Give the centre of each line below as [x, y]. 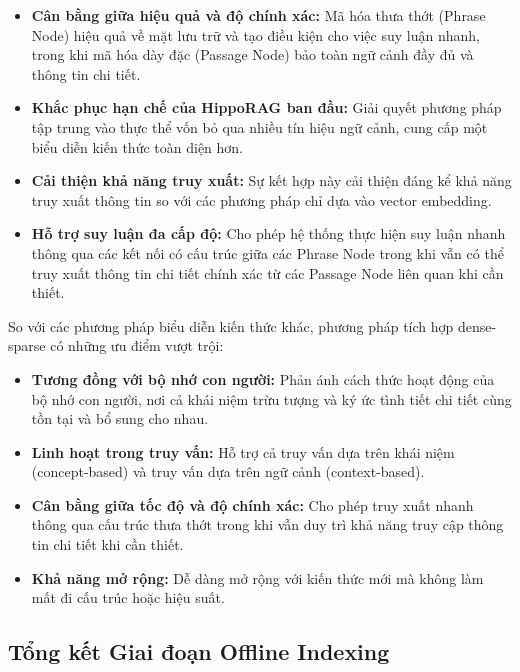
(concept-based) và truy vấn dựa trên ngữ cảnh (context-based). [228, 471]
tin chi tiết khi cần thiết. [107, 544]
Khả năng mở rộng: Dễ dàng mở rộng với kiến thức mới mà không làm [257, 577]
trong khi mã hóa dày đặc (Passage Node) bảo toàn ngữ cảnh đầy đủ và [252, 54]
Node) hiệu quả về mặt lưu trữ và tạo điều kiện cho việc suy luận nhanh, [255, 34]
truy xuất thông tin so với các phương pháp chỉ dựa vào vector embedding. [261, 199]
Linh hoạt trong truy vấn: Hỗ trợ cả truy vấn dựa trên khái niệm [243, 451]
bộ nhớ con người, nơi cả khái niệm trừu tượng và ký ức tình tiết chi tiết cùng [271, 398]
